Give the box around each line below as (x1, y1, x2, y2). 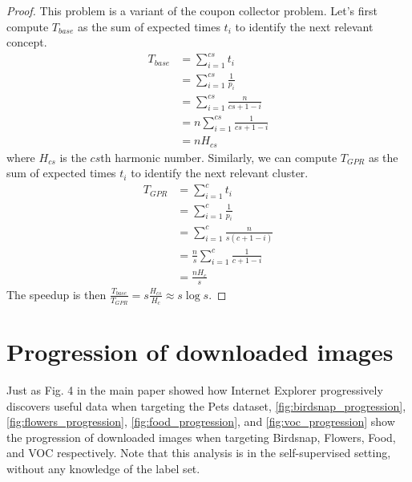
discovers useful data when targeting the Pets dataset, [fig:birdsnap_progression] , (6, 397, 406, 414)
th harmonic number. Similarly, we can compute (100, 148, 337, 165)
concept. (6, 34, 47, 51)
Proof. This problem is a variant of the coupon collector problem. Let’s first (6, 2, 378, 18)
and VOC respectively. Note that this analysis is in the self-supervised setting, (6, 444, 391, 461)
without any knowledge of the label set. (6, 460, 200, 477)
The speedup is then (6, 286, 107, 302)
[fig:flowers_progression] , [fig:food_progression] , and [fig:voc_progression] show (6, 413, 395, 430)
